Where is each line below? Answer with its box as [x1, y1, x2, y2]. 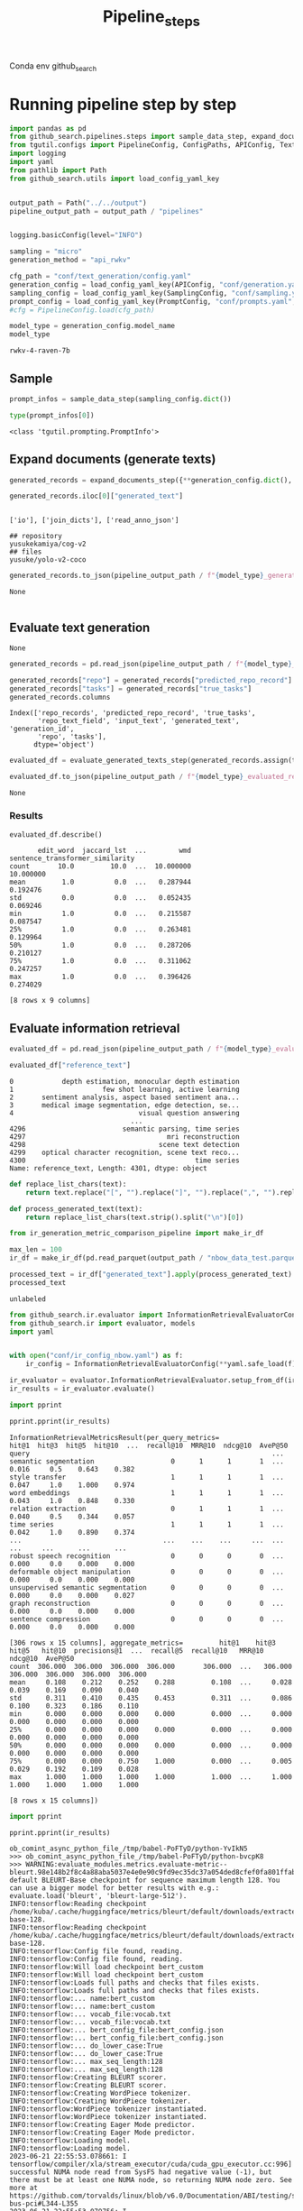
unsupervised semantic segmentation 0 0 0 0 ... [9, 1583, 284, 1592]
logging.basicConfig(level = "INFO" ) [9, 231, 143, 240]
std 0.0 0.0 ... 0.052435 [9, 894, 192, 903]
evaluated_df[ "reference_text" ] [9, 1061, 131, 1070]
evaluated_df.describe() [9, 830, 103, 839]
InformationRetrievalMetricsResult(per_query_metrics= [9, 1433, 220, 1442]
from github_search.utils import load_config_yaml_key [9, 174, 220, 183]
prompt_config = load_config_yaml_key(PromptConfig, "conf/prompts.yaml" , [9, 297, 297, 306]
